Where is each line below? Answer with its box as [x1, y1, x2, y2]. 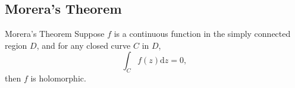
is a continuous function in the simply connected [114, 27, 291, 40]
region [5, 39, 27, 51]
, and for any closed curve [36, 39, 131, 51]
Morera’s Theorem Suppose [5, 27, 105, 40]
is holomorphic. [30, 72, 86, 84]
